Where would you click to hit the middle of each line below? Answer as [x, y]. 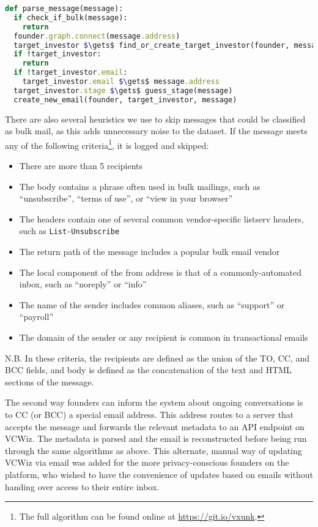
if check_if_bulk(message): [71, 17]
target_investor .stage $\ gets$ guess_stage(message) [123, 90]
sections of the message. [50, 381]
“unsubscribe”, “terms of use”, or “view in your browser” [126, 198]
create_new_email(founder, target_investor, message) [125, 100]
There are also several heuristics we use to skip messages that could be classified [155, 119]
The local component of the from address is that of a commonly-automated [160, 272]
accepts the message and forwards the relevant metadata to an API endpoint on [155, 426]
